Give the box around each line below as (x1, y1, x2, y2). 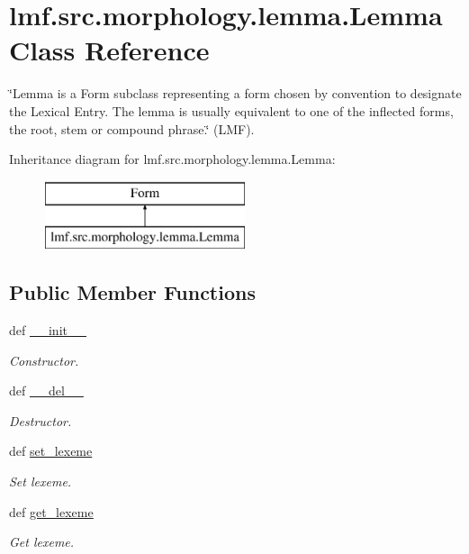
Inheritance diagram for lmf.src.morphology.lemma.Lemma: (9, 150, 336, 168)
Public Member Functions (9, 278, 256, 306)
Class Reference (9, 32, 210, 68)
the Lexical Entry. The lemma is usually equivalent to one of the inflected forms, (9, 101, 454, 120)
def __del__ (9, 381, 84, 400)
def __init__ (9, 321, 86, 340)
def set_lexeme (9, 441, 93, 460)
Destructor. (9, 411, 72, 430)
